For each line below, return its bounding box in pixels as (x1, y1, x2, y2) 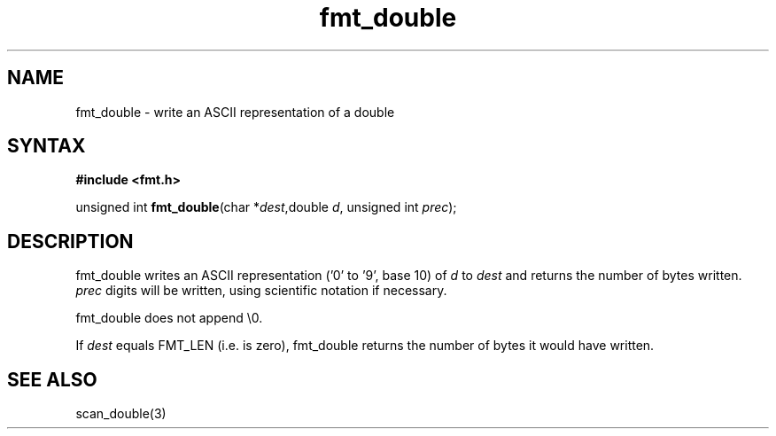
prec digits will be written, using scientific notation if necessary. (75, 283, 447, 299)
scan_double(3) (75, 406, 167, 422)
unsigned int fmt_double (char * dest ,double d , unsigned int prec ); (75, 199, 457, 215)
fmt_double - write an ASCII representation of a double (75, 104, 395, 120)
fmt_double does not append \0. (75, 310, 263, 326)
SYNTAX (7, 135, 86, 158)
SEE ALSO (7, 368, 97, 391)
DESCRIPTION (7, 230, 134, 253)
